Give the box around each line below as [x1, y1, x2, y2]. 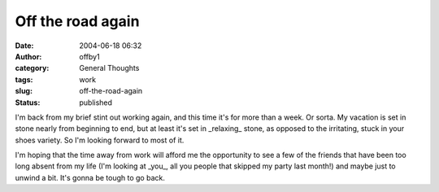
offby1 [79, 51, 101, 61]
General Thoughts [79, 63, 140, 73]
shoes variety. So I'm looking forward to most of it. [15, 135, 185, 145]
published [79, 98, 113, 107]
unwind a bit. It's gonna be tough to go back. [15, 172, 166, 182]
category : [15, 63, 50, 73]
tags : [15, 74, 33, 85]
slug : [15, 86, 33, 96]
